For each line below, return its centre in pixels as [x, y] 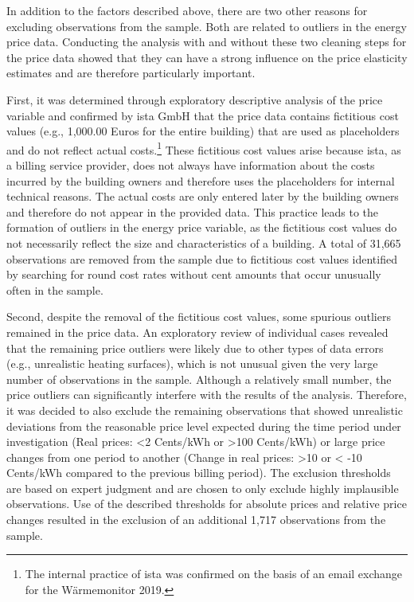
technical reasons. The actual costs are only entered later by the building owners [203, 196]
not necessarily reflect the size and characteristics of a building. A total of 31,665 [204, 242]
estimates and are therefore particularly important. [131, 73]
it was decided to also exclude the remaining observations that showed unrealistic [205, 410]
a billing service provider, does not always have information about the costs [191, 165]
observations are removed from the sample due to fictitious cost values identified [202, 258]
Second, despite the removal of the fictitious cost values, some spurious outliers [199, 317]
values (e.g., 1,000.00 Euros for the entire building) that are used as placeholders [203, 131]
